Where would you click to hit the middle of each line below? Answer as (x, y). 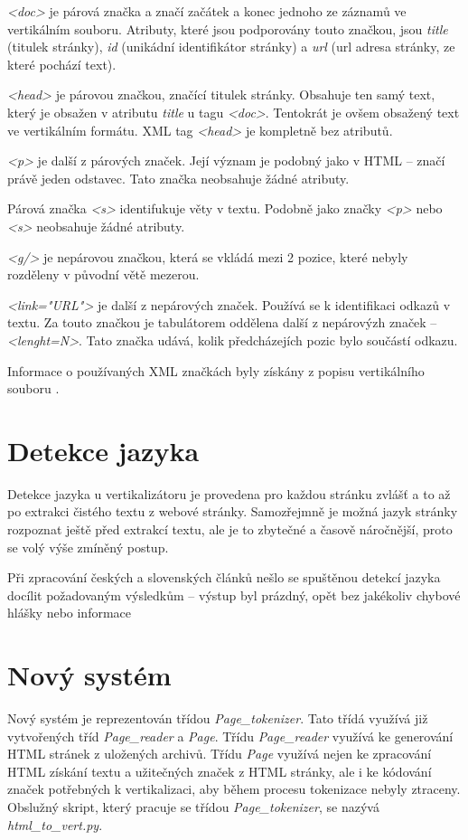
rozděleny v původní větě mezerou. (103, 274)
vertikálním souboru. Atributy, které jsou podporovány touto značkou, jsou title (228, 28)
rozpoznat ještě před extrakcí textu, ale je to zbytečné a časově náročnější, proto (230, 529)
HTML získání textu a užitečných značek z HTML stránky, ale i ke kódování (220, 771)
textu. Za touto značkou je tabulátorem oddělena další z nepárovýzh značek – (222, 322)
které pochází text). (62, 64)
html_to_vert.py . (55, 824)
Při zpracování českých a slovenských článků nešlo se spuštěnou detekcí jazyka (224, 577)
